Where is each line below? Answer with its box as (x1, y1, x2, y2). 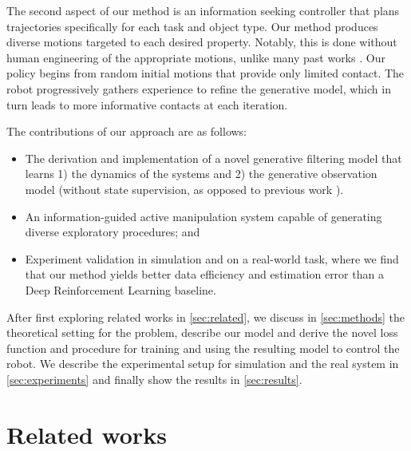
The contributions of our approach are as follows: (6, 123, 247, 140)
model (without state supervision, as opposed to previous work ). (25, 180, 344, 197)
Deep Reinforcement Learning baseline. (25, 281, 216, 298)
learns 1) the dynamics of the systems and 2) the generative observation (25, 165, 377, 182)
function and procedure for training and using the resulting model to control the (6, 339, 400, 356)
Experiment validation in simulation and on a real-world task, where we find (25, 250, 399, 267)
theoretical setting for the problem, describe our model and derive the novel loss (6, 324, 398, 341)
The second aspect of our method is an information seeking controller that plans (6, 2, 400, 18)
